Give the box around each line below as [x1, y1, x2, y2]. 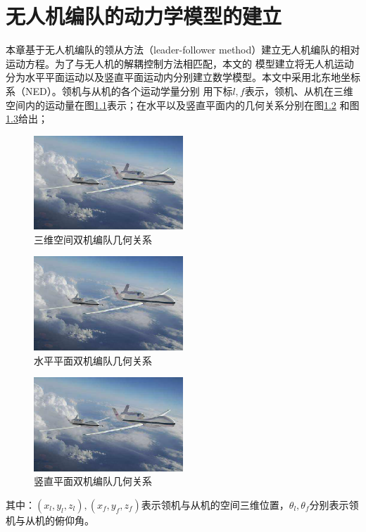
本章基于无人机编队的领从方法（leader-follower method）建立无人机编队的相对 [6, 42, 360, 57]
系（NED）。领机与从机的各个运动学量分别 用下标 [6, 83, 233, 98]
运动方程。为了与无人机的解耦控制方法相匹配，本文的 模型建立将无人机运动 [6, 56, 354, 70]
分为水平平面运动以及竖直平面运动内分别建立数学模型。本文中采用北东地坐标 [6, 70, 360, 84]
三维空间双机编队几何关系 [34, 232, 152, 246]
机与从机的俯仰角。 [6, 513, 94, 528]
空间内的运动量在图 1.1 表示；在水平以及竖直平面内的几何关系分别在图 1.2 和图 [6, 97, 360, 112]
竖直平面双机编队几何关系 [34, 474, 152, 488]
